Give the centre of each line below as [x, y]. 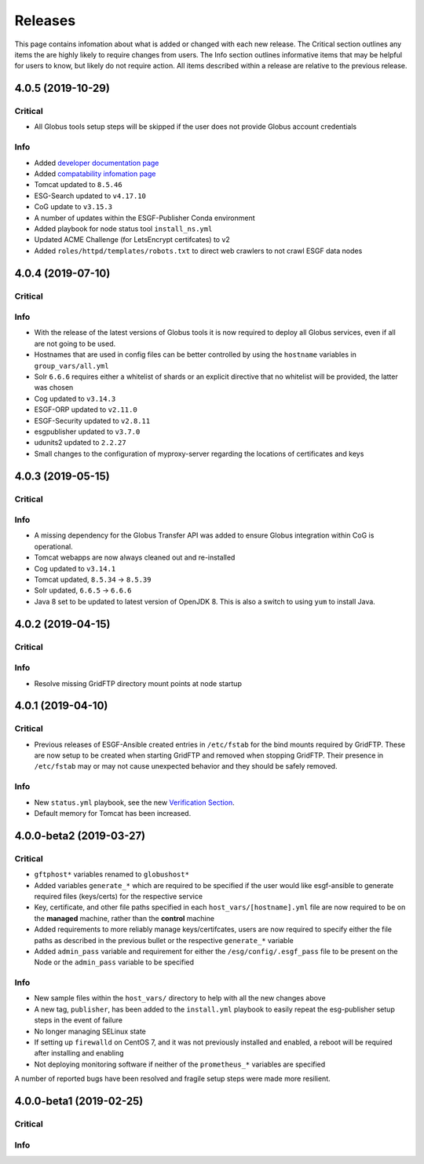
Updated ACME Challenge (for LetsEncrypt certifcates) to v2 [132, 240]
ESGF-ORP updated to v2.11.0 [86, 409]
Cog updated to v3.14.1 [75, 568]
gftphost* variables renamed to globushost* [112, 874]
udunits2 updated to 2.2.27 [80, 442]
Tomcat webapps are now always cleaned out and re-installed [135, 557]
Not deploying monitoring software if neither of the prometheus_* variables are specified [180, 1064]
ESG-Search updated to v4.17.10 [90, 196]
